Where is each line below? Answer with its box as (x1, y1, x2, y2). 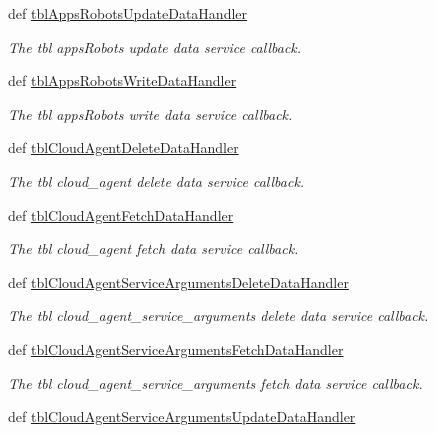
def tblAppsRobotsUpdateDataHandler (8, 3, 248, 23)
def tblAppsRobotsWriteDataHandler (8, 70, 237, 91)
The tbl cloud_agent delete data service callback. (8, 170, 305, 191)
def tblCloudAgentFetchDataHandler (8, 204, 234, 225)
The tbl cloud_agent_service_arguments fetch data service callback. (8, 372, 423, 393)
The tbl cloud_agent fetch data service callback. (8, 238, 299, 259)
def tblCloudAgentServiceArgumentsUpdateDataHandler (8, 406, 356, 427)
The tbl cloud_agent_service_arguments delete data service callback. (8, 305, 429, 326)
